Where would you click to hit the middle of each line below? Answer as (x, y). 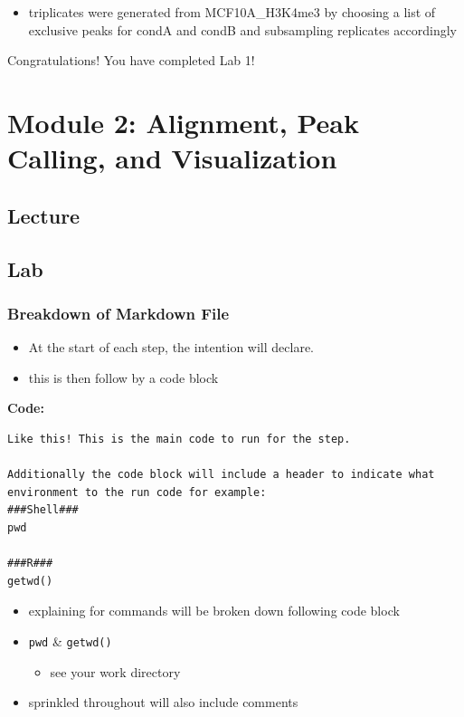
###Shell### (43, 510)
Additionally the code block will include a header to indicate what (221, 475)
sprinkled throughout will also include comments (163, 702)
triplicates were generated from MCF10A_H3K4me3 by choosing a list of (232, 12)
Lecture (44, 215)
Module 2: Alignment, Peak (183, 122)
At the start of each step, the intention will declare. (171, 347)
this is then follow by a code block (123, 377)
